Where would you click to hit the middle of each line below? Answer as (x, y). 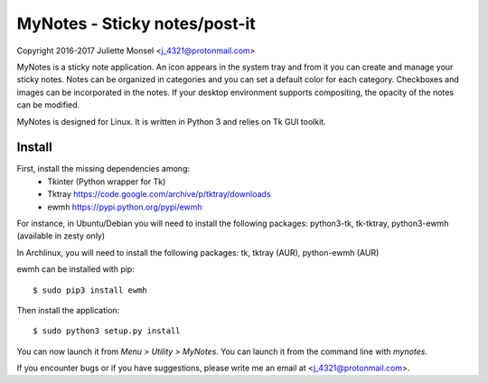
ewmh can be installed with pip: (75, 269)
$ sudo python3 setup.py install (107, 331)
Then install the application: (68, 310)
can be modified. (48, 105)
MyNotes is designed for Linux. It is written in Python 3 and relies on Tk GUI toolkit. (171, 121)
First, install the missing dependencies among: (103, 169)
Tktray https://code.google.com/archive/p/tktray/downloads (159, 194)
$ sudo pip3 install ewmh (90, 290)
